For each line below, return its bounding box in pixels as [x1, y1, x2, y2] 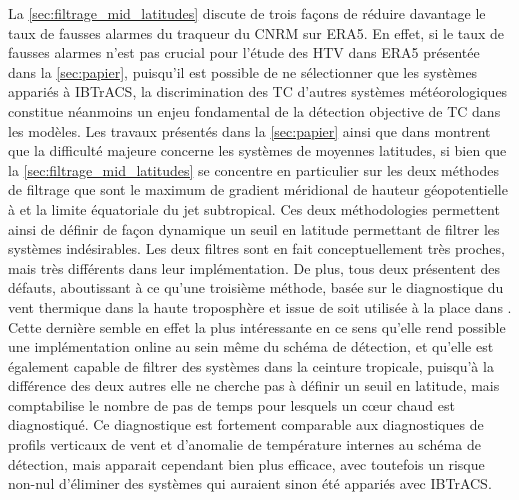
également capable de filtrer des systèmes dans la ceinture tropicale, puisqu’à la [8, 355, 494, 376]
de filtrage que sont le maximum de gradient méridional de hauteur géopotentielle [8, 179, 508, 200]
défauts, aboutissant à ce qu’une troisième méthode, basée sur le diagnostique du [8, 277, 504, 298]
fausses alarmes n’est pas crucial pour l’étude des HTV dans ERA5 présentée [8, 42, 480, 63]
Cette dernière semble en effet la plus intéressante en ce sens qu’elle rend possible [8, 316, 506, 337]
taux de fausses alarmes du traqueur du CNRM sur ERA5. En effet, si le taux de [8, 22, 505, 43]
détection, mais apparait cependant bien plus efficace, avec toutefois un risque [8, 453, 485, 474]
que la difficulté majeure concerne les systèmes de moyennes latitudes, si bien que [8, 140, 507, 161]
